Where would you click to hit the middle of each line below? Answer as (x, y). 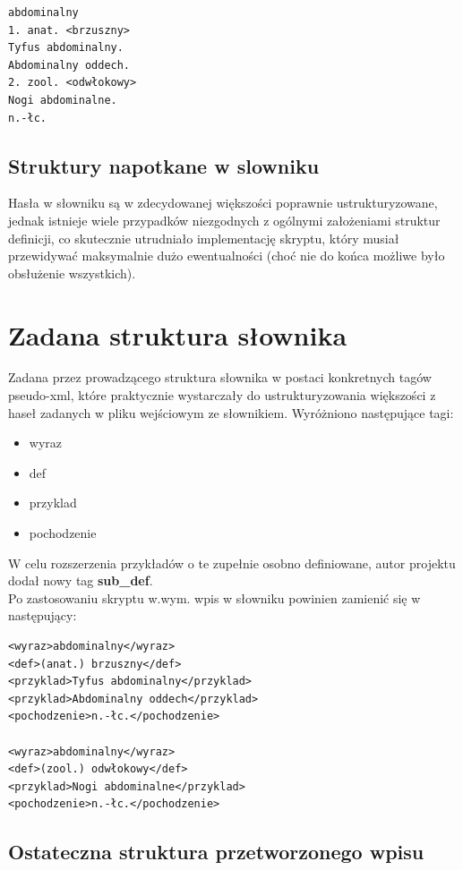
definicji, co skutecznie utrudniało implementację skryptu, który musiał (204, 238)
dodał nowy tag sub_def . (81, 580)
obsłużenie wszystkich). (72, 273)
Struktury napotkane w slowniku (164, 165)
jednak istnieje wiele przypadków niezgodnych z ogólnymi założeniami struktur (224, 220)
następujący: (43, 615)
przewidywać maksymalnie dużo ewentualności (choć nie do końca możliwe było (227, 256)
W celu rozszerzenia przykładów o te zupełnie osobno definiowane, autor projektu (232, 563)
